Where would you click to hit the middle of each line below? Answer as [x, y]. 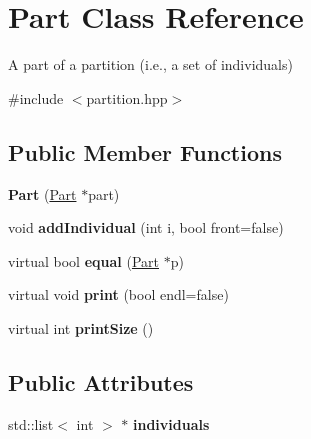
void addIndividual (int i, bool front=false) [146, 227]
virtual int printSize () [81, 327]
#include [36, 97]
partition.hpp [127, 97]
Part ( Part [42, 193]
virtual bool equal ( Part [83, 260]
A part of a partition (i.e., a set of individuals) [150, 64]
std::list [31, 423]
